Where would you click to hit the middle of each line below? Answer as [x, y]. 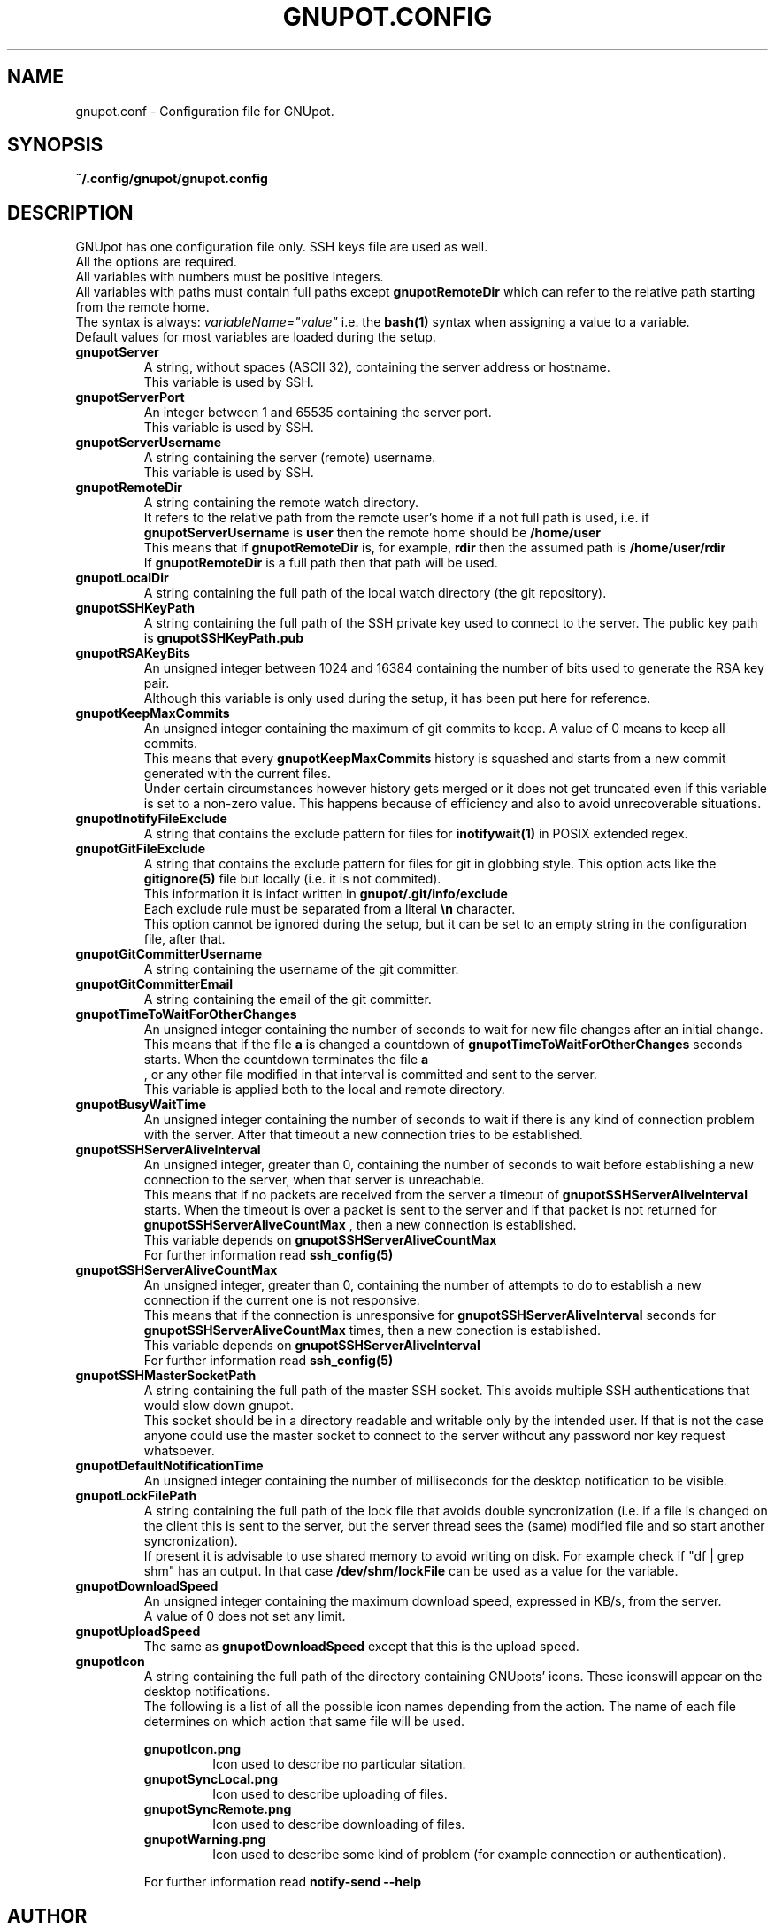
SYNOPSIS [55, 145]
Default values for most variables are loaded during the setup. [256, 337]
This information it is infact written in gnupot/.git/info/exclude [326, 894]
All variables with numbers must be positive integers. [230, 277]
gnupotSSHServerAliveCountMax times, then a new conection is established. [372, 1330]
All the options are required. [156, 262]
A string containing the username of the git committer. [301, 969]
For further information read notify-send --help [283, 1882]
